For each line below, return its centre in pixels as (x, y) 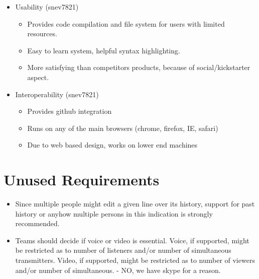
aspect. (38, 77)
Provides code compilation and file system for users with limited (126, 23)
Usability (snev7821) (47, 7)
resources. (42, 33)
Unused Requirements (82, 180)
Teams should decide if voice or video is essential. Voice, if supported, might (132, 240)
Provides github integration (70, 111)
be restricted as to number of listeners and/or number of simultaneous (123, 250)
